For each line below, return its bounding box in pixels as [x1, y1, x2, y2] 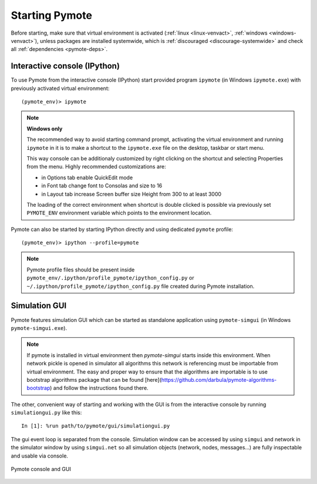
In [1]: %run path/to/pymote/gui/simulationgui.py [21, 423, 170, 429]
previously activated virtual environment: [11, 85, 110, 92]
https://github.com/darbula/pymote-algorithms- [161, 376, 277, 383]
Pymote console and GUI [11, 466, 72, 473]
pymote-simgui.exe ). [11, 324, 68, 331]
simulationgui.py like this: [11, 409, 82, 416]
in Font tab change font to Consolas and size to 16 [41, 182, 163, 189]
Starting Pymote [11, 9, 92, 22]
